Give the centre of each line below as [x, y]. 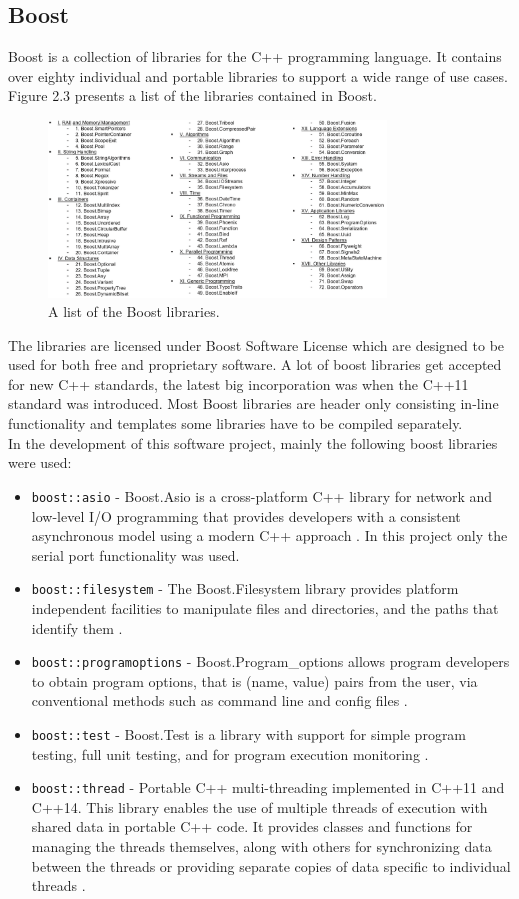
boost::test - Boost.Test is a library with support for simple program [249, 733]
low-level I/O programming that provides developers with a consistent [246, 515]
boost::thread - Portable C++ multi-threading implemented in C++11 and [268, 787]
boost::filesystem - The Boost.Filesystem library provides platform [245, 588]
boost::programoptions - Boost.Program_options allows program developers [270, 661]
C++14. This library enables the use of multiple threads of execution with [259, 806]
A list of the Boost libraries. [134, 311]
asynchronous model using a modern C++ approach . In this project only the [269, 535]
